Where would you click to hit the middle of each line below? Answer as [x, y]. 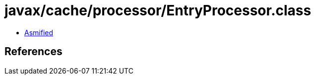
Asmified [39, 32]
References [33, 52]
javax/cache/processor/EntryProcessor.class [158, 10]
